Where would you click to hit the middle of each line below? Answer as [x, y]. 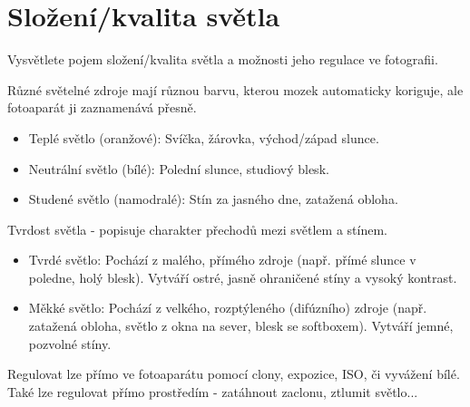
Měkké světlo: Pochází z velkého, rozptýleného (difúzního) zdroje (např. [228, 308]
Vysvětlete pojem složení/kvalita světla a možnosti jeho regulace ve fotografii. [223, 59]
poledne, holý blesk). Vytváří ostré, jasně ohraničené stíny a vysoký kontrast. [243, 277]
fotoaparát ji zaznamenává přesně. [102, 107]
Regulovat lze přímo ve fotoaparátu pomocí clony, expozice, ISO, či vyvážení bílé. [234, 374]
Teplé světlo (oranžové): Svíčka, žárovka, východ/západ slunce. [204, 137]
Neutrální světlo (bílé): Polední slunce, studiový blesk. [179, 168]
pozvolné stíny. [70, 343]
